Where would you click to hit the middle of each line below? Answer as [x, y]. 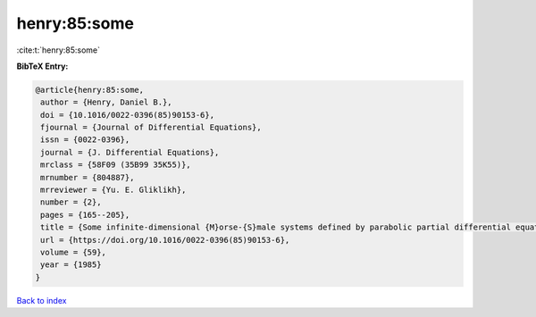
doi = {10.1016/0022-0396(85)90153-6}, [127, 115]
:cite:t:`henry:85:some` [59, 50]
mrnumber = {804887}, [88, 177]
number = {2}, [71, 202]
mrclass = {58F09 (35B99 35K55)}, [116, 165]
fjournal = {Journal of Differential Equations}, [151, 128]
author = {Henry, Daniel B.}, [107, 102]
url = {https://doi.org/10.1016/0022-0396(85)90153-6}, [165, 240]
